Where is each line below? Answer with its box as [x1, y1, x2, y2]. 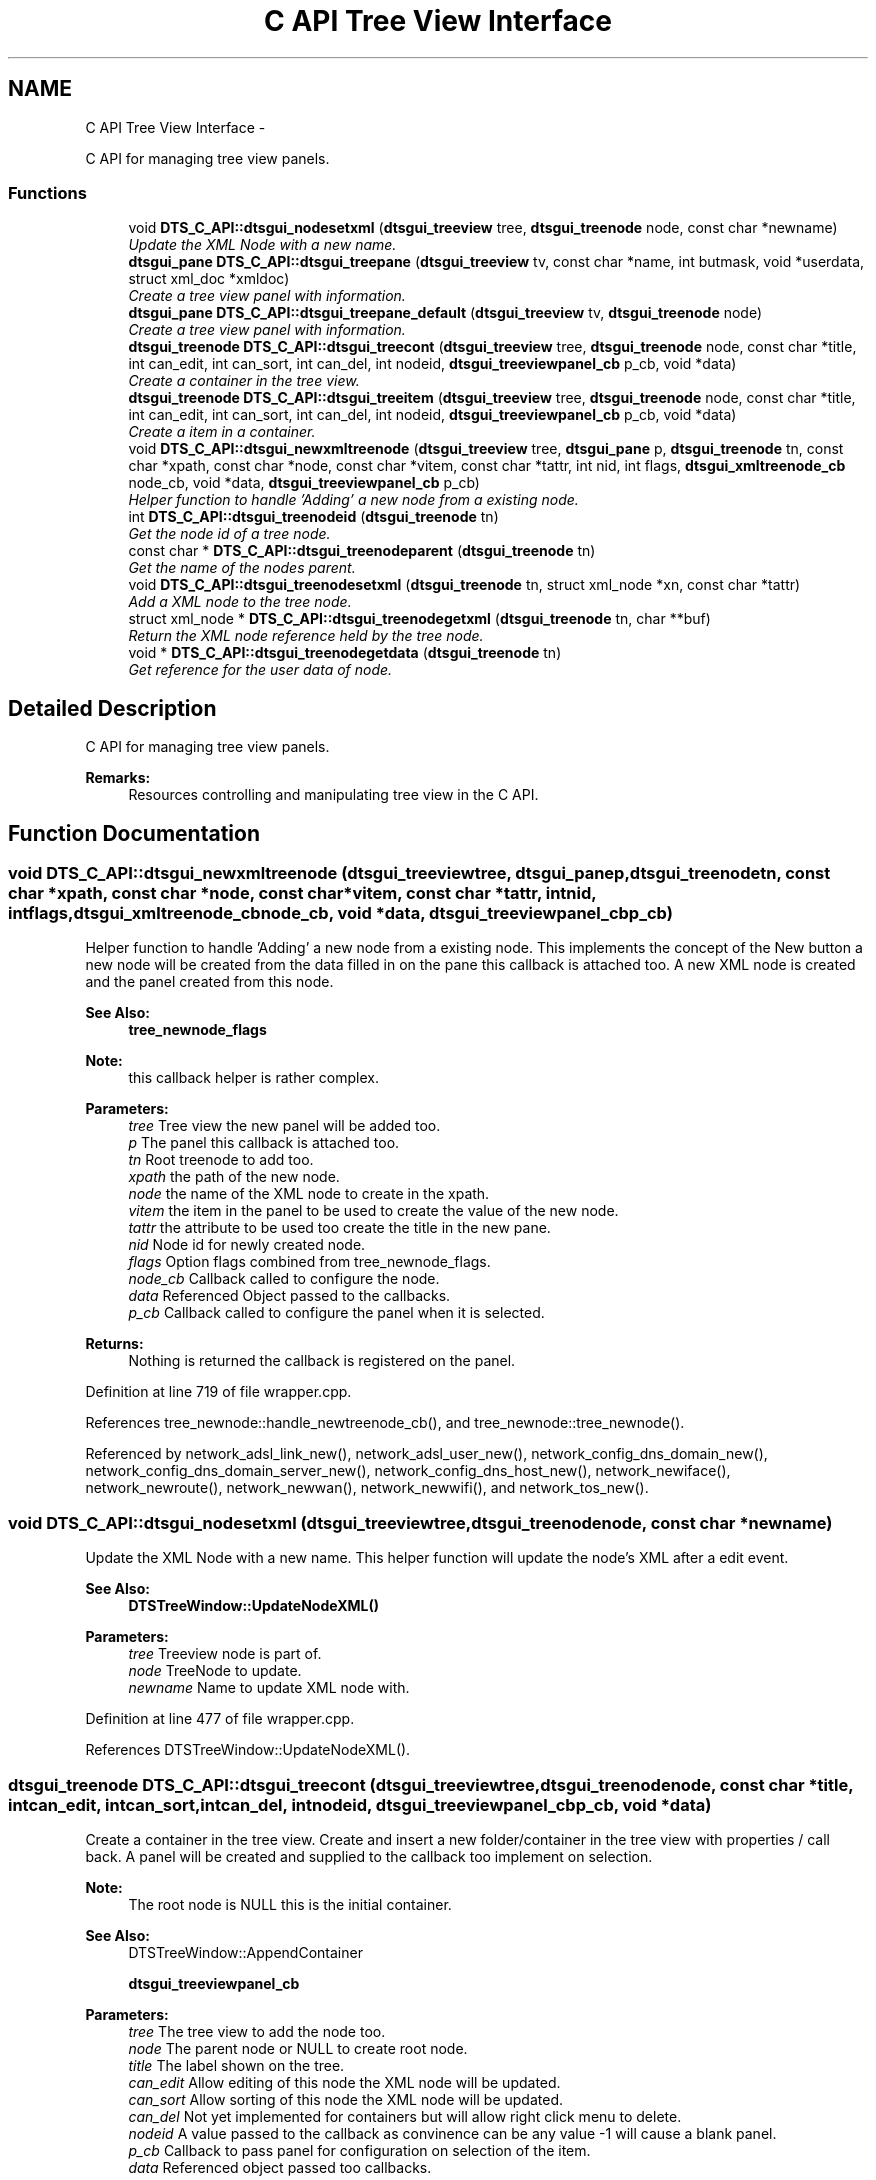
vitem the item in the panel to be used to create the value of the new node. [128, 1202, 619, 1220]
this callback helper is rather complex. [128, 1069, 379, 1087]
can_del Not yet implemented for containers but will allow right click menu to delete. [128, 2107, 682, 2125]
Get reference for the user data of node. [128, 661, 393, 679]
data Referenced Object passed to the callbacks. [128, 1287, 451, 1305]
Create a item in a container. [128, 423, 316, 441]
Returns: [85, 1335, 144, 1353]
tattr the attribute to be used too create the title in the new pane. [128, 1219, 551, 1237]
